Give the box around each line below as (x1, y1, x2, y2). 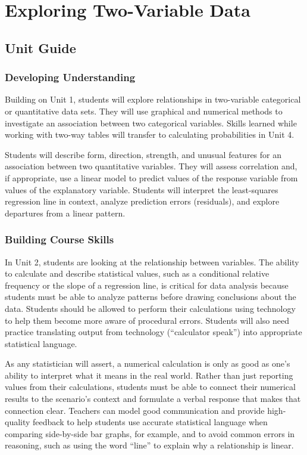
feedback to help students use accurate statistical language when (33, 416, 268, 428)
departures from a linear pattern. (5, 206, 126, 219)
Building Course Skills (5, 232, 114, 247)
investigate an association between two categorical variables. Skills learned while (5, 116, 297, 129)
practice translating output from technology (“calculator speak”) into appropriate (5, 326, 302, 338)
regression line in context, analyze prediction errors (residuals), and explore (5, 195, 280, 208)
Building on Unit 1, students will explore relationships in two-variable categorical (5, 93, 301, 106)
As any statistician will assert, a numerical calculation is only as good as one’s (5, 357, 290, 370)
